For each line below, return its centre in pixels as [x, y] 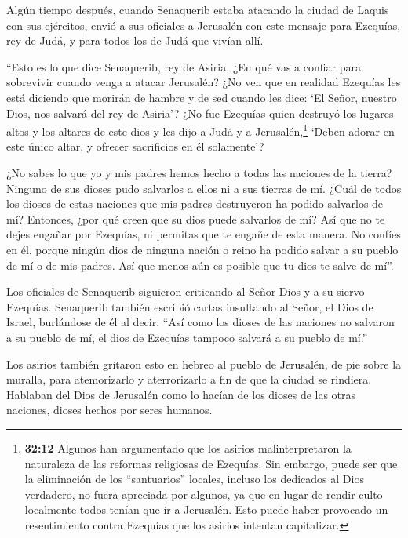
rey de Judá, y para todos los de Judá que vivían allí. [135, 40]
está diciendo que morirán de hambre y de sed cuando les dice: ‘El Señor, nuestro [202, 97]
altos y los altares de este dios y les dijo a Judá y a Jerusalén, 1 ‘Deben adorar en [200, 130]
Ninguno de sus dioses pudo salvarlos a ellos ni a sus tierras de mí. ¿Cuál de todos [204, 188]
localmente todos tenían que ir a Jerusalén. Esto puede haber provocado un [206, 509]
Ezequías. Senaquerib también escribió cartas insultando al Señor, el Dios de [190, 306]
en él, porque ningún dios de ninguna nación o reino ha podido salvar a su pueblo [202, 249]
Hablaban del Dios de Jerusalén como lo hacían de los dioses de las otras [181, 394]
